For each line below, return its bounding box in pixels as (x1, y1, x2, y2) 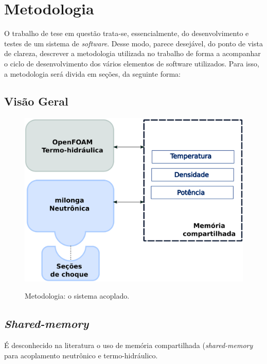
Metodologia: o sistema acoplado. (25, 290, 130, 301)
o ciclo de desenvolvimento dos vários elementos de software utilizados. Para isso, (4, 58, 259, 68)
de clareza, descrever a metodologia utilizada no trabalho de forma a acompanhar (4, 48, 261, 59)
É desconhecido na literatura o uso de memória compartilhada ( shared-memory (4, 340, 253, 351)
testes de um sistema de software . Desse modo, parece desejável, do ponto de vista (4, 38, 263, 48)
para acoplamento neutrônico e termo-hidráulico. (4, 350, 158, 360)
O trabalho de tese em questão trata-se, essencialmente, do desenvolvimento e (4, 28, 249, 39)
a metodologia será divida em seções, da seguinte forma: (4, 68, 181, 79)
